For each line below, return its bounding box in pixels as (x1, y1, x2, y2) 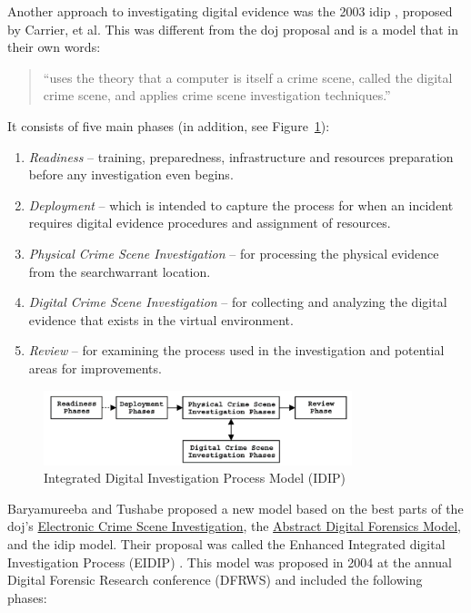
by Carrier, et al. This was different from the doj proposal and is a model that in (7, 19, 459, 38)
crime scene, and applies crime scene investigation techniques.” (43, 86, 391, 105)
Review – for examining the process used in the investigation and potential (28, 341, 445, 360)
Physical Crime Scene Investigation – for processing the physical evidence (28, 243, 439, 262)
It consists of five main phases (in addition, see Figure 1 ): (7, 116, 330, 135)
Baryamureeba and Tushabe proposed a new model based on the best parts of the (7, 498, 464, 517)
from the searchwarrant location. (28, 261, 211, 281)
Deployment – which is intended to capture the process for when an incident (28, 195, 454, 214)
